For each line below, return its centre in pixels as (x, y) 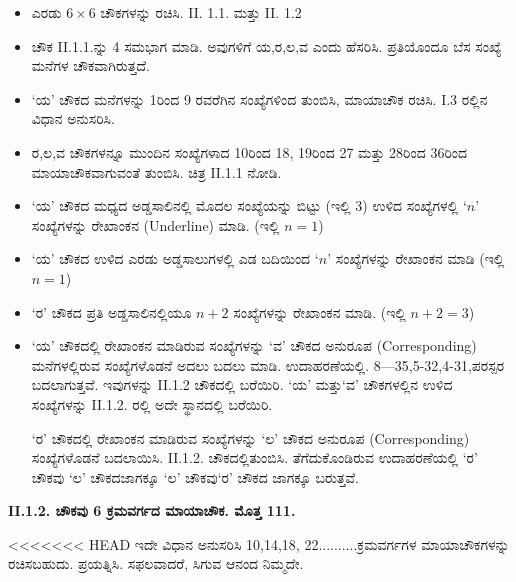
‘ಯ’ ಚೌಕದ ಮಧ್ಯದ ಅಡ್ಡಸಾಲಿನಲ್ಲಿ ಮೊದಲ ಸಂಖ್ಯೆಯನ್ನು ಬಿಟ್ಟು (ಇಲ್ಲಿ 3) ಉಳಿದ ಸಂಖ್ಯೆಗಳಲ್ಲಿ (245, 205)
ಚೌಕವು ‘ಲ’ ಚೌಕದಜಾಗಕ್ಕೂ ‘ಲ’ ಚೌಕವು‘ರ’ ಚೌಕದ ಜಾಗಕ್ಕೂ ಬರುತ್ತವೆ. (195, 476)
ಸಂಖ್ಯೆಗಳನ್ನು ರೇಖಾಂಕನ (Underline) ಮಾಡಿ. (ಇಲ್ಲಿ (155, 224)
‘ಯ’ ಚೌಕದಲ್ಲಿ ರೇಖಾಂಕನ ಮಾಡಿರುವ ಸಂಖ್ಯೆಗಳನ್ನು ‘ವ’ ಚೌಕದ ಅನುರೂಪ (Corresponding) (254, 345)
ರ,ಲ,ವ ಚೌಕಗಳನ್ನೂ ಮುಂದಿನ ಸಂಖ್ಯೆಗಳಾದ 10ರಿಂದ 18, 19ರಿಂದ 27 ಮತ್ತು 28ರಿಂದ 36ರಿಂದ (249, 151)
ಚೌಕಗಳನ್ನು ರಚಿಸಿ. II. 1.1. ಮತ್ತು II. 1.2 (201, 12)
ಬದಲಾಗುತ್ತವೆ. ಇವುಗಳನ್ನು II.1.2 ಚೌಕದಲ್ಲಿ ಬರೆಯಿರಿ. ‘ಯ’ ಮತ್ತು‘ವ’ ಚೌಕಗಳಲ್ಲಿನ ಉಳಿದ (242, 384)
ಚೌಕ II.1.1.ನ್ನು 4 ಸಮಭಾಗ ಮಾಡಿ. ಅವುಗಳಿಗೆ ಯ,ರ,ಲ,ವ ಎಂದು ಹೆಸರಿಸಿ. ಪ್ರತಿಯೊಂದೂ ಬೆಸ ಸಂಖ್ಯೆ (266, 45)
